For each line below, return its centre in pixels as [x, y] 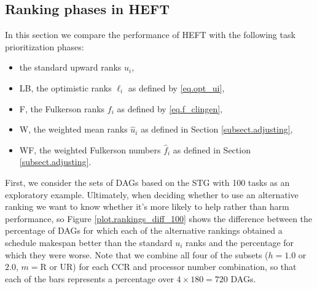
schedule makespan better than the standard [89, 242]
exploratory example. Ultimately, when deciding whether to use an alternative [152, 194]
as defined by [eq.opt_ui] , [176, 87]
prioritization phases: [45, 46]
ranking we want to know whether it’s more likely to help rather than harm [147, 206]
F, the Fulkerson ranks [62, 108]
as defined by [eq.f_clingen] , [170, 108]
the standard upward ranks [70, 67]
